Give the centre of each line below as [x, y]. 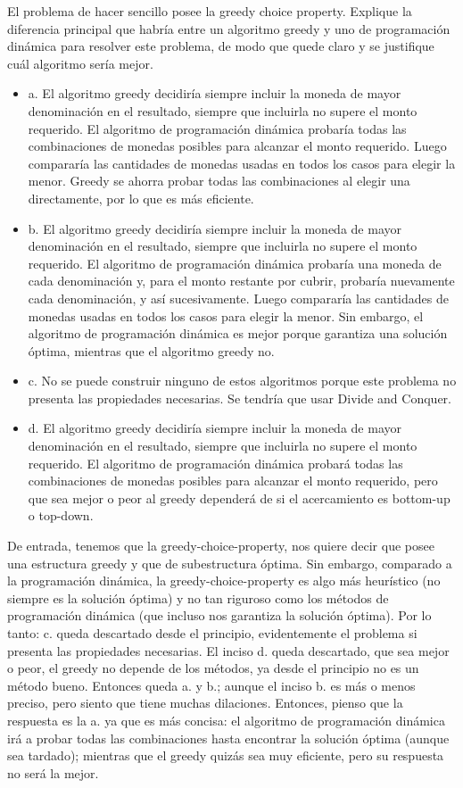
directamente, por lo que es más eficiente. [141, 198]
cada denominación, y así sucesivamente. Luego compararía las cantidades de [238, 298]
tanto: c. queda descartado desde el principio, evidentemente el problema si [212, 633]
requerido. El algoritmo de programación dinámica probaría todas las [217, 128]
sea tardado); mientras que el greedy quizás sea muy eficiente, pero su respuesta [226, 755]
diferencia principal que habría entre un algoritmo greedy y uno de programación [229, 28]
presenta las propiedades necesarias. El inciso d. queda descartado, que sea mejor [228, 650]
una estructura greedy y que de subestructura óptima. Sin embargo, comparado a [230, 563]
